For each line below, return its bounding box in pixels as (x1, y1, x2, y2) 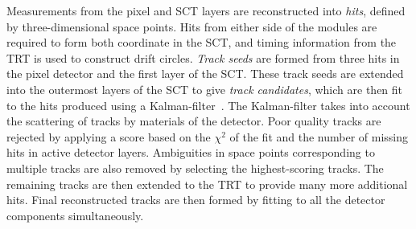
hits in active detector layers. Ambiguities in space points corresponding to (6, 144, 375, 161)
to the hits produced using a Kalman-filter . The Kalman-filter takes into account (6, 96, 410, 113)
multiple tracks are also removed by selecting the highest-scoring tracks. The (6, 159, 384, 176)
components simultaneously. (6, 207, 144, 223)
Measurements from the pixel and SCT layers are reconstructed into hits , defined (6, 2, 406, 18)
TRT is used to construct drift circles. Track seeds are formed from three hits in (6, 49, 400, 66)
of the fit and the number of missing (229, 128, 409, 145)
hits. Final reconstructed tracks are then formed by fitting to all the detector (6, 191, 385, 208)
